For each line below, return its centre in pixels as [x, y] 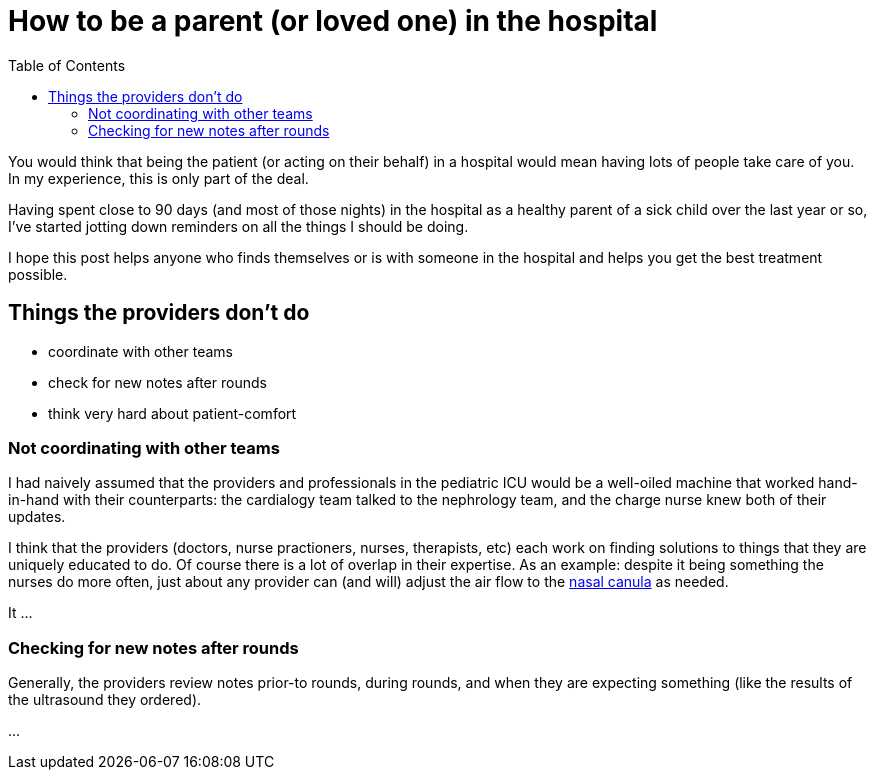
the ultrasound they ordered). [105, 700]
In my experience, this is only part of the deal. [158, 178]
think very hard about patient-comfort [172, 413]
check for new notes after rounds [157, 382]
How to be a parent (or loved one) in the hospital [333, 21]
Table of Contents [67, 65]
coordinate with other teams [140, 351]
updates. [37, 517]
